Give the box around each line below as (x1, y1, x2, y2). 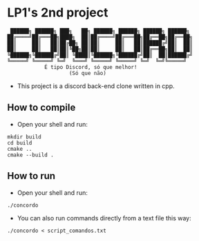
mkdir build (7, 133, 41, 140)
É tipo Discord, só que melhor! (44, 63, 138, 70)
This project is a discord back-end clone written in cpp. (17, 81, 175, 90)
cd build (7, 139, 32, 146)
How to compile (7, 102, 76, 114)
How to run (7, 170, 56, 182)
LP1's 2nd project (7, 5, 108, 21)
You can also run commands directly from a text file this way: (17, 213, 191, 222)
